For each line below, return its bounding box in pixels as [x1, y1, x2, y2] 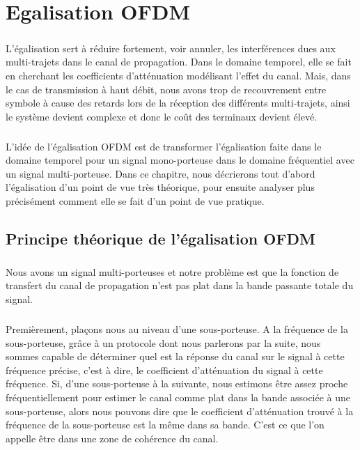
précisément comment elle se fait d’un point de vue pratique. [6, 194, 265, 208]
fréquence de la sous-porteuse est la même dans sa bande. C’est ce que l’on [6, 417, 324, 432]
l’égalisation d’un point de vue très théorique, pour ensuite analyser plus [6, 180, 315, 194]
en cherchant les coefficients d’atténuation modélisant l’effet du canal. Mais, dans [6, 68, 351, 82]
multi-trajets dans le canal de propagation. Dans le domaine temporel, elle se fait [6, 54, 352, 69]
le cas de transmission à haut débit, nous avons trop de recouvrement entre [6, 82, 327, 96]
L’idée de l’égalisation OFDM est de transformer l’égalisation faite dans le [6, 139, 322, 153]
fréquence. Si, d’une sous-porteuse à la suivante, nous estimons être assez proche [6, 376, 348, 391]
